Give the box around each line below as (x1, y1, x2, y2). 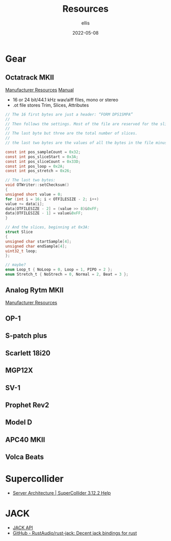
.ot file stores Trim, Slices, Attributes (12, 102, 89, 108)
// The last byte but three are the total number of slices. (5, 131, 138, 136)
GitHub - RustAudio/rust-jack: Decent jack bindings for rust (12, 530, 137, 536)
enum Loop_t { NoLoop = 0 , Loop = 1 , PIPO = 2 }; (5, 267, 113, 273)
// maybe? (5, 262, 26, 267)
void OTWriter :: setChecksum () (5, 182, 70, 187)
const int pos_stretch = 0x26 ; (5, 169, 72, 174)
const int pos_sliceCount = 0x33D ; (5, 159, 81, 164)
